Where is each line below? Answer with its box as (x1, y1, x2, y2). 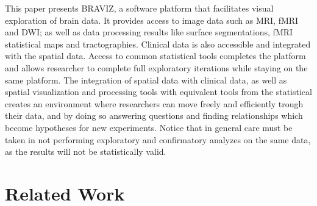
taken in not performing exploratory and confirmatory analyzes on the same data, (5, 133, 311, 146)
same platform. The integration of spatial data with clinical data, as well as (5, 73, 287, 86)
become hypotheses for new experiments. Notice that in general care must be (5, 121, 293, 133)
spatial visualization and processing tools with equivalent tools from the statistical (5, 85, 312, 98)
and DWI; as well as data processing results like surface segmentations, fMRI (5, 26, 293, 38)
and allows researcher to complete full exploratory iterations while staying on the (5, 61, 308, 74)
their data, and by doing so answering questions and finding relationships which (5, 109, 303, 122)
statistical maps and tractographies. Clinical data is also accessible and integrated (5, 37, 311, 50)
